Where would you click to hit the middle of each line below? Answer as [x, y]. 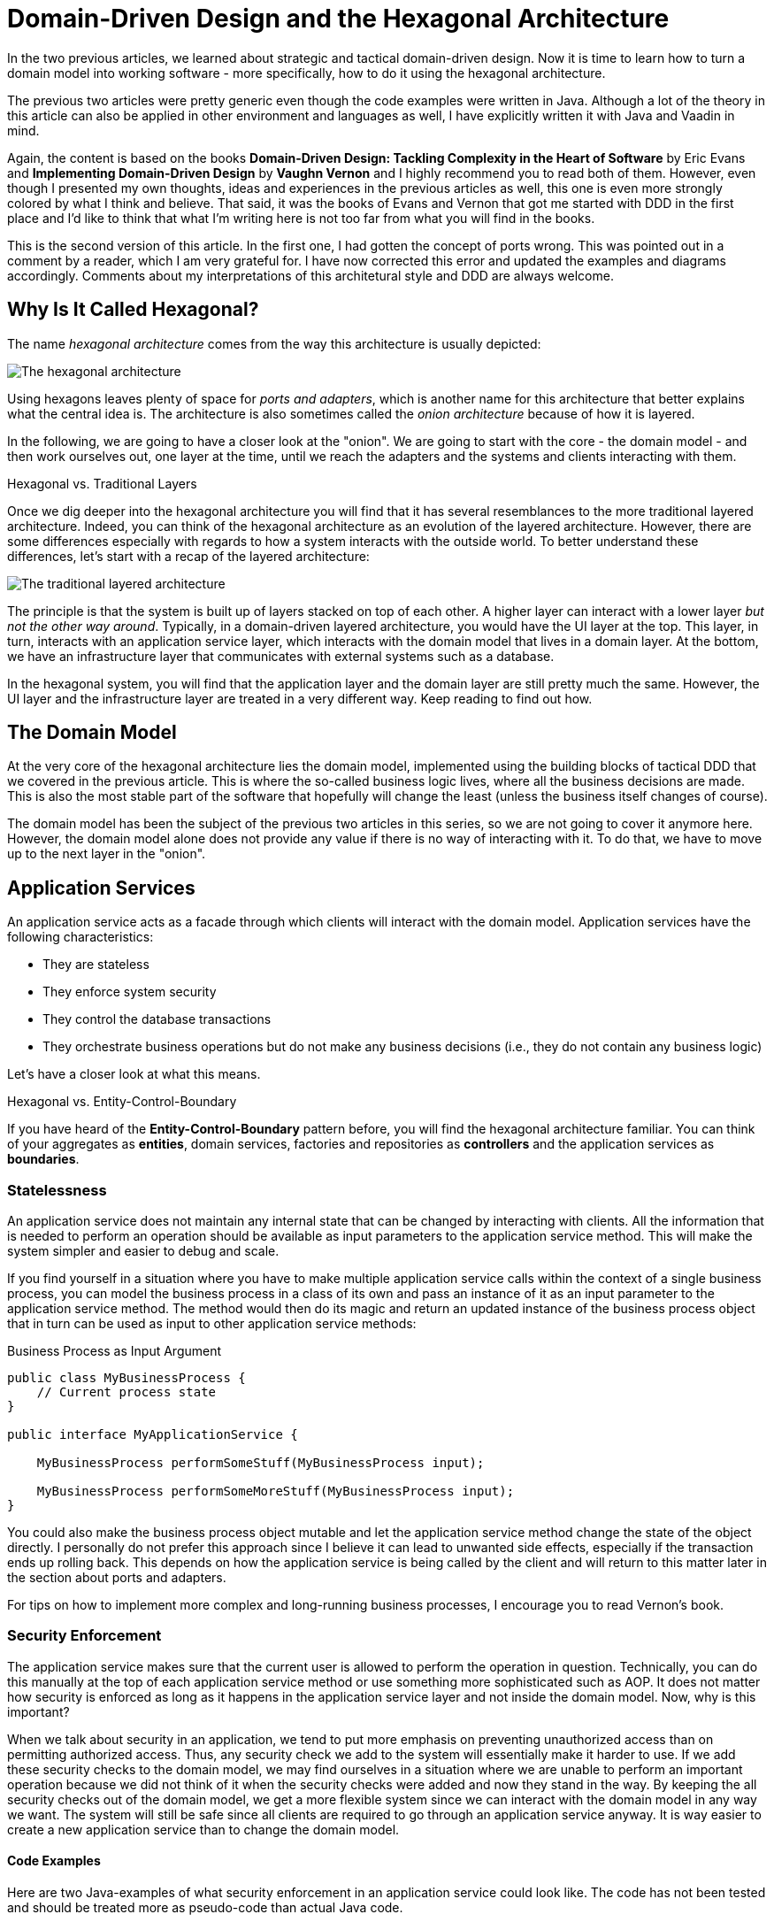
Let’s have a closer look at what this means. [134, 1074]
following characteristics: [80, 937]
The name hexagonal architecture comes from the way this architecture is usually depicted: [274, 343]
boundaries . [43, 1159]
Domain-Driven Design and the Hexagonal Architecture [338, 19]
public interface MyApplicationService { [153, 1435]
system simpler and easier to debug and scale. [143, 1251]
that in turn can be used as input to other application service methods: [212, 1324]
